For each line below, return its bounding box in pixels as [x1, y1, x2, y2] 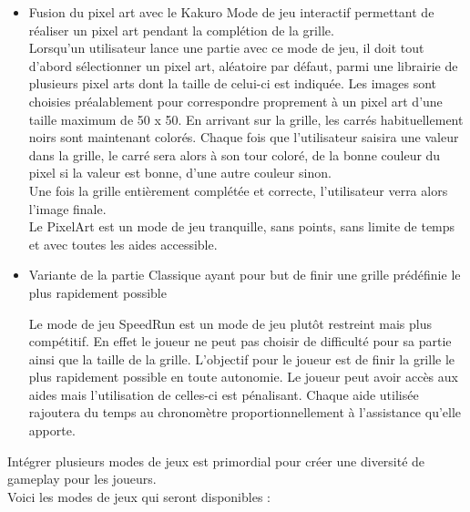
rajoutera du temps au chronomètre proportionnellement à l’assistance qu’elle [28, 403, 462, 422]
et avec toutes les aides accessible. [28, 234, 218, 253]
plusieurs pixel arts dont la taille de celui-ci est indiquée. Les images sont [28, 74, 437, 93]
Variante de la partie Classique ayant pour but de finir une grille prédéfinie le [28, 265, 461, 284]
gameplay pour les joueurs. [7, 469, 157, 488]
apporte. [28, 421, 76, 440]
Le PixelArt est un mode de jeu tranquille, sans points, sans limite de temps [28, 217, 455, 236]
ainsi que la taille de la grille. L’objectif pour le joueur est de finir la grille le [28, 349, 455, 368]
